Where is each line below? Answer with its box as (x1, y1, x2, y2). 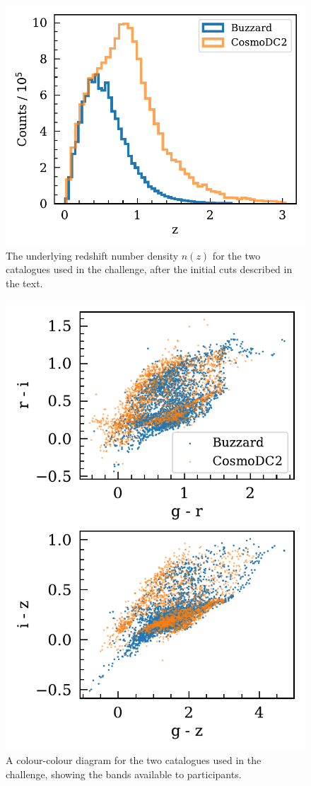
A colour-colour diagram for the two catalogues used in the (6, 753, 262, 768)
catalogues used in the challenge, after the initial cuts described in (6, 262, 293, 277)
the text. (6, 275, 43, 290)
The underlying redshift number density (6, 248, 179, 262)
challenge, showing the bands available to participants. (6, 766, 242, 781)
